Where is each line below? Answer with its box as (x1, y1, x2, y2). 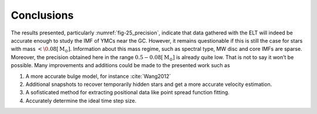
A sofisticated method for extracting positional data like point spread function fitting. (25, 89, 230, 96)
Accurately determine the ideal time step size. (25, 97, 137, 104)
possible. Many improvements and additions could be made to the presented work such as (11, 62, 230, 69)
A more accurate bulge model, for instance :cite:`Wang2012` (25, 72, 171, 80)
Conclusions (11, 9, 74, 22)
